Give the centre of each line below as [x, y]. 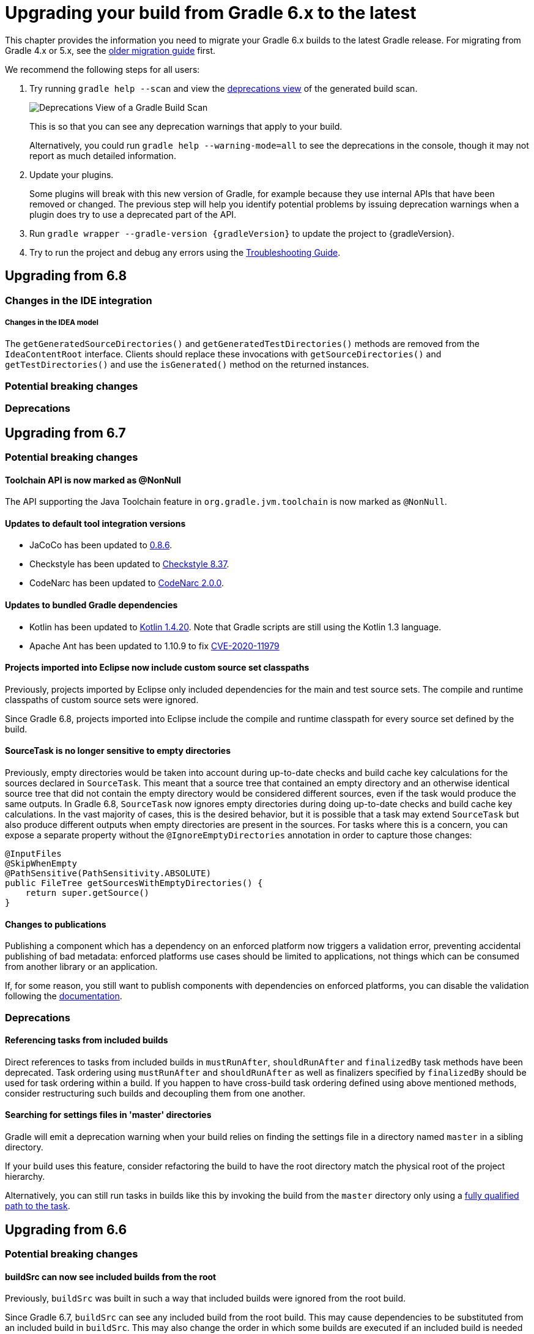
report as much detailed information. [103, 155]
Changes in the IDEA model [52, 322]
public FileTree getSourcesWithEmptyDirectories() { [134, 883]
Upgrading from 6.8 [66, 276]
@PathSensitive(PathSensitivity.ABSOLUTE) [108, 874]
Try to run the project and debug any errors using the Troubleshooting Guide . [185, 252]
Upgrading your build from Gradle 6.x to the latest [211, 13]
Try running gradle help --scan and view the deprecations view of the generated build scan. [224, 88]
